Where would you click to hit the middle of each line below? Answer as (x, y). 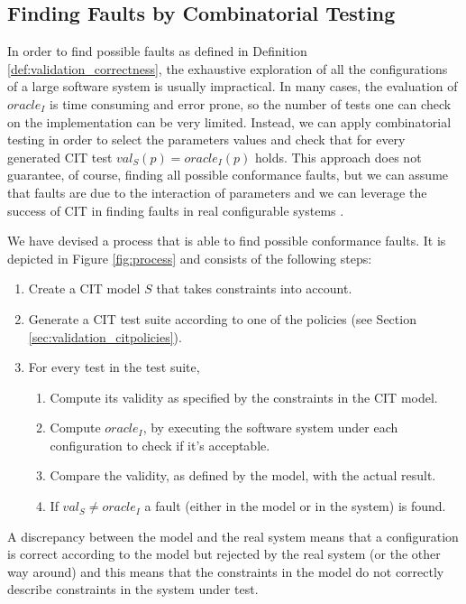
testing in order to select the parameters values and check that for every (206, 139)
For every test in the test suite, (114, 367)
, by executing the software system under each (270, 427)
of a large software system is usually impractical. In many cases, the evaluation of (233, 86)
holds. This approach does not (338, 157)
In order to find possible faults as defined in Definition (157, 51)
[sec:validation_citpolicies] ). (105, 336)
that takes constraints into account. (254, 288)
